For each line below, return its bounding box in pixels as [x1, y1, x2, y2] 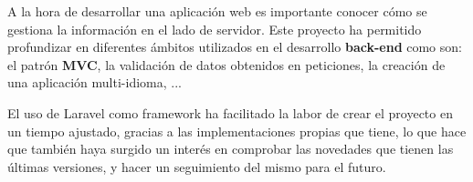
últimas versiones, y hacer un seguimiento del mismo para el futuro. [7, 157, 386, 176]
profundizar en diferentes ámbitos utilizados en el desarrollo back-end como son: [7, 37, 462, 56]
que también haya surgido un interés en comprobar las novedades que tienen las [7, 139, 454, 158]
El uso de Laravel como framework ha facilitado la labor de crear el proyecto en [7, 103, 453, 122]
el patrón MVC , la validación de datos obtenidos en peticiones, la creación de [7, 55, 446, 74]
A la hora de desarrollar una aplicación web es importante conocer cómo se [7, 2, 427, 20]
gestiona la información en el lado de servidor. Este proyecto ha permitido [7, 19, 422, 38]
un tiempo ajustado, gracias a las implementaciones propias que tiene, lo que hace [7, 121, 467, 140]
